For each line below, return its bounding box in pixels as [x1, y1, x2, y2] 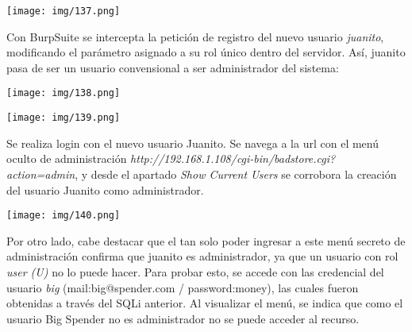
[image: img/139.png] [6, 112, 121, 124]
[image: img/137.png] [6, 6, 121, 17]
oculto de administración [6, 150, 127, 167]
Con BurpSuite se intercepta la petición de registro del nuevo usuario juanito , [6, 28, 384, 44]
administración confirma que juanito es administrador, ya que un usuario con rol [6, 248, 399, 264]
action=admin [6, 165, 75, 182]
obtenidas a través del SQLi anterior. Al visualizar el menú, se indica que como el [6, 295, 403, 311]
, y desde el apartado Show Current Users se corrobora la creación [75, 165, 397, 182]
